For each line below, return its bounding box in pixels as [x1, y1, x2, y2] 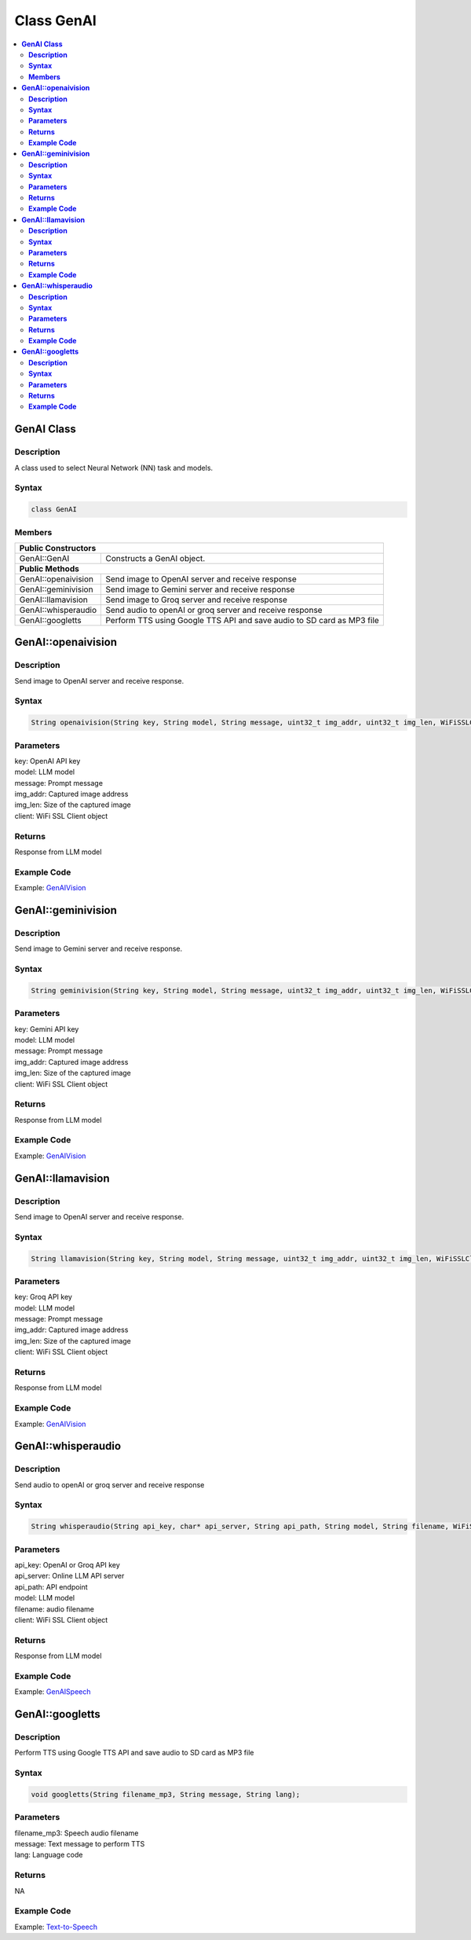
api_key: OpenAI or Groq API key [14, 1560, 121, 1569]
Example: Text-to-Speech [14, 1922, 98, 1931]
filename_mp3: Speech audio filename [14, 1828, 139, 1838]
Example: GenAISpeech [14, 1687, 91, 1696]
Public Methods [19, 563, 80, 574]
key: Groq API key [14, 1293, 72, 1302]
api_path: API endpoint [14, 1582, 88, 1591]
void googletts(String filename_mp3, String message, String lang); [31, 1790, 301, 1799]
